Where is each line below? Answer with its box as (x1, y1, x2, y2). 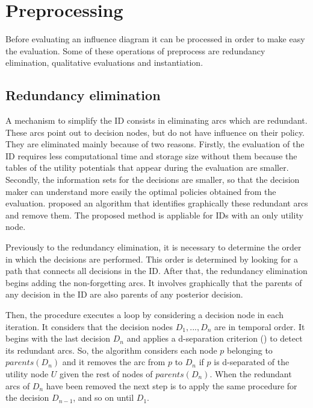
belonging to (227, 343, 273, 356)
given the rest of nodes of (60, 367, 153, 380)
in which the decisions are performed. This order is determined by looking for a (5, 252, 298, 265)
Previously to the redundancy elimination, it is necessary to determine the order (5, 241, 302, 253)
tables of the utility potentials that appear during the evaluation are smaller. (5, 161, 289, 174)
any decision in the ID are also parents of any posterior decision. (5, 288, 243, 301)
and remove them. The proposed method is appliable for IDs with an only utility (5, 208, 303, 221)
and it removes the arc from (62, 355, 166, 368)
